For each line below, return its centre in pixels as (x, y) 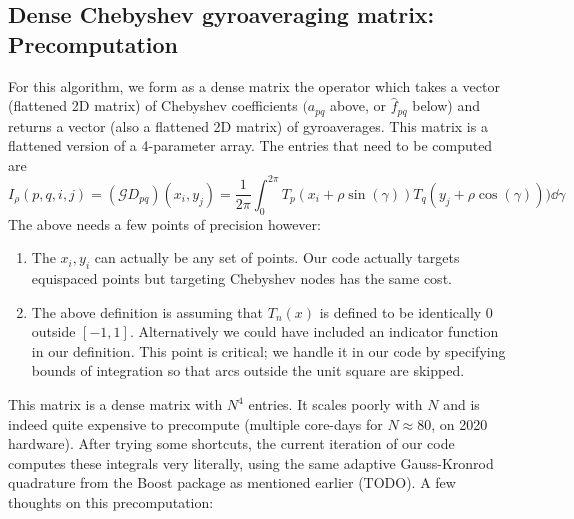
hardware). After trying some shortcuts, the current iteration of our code (231, 443)
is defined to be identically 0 (406, 311)
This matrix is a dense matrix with (115, 404)
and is (461, 404)
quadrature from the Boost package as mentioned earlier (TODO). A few (232, 482)
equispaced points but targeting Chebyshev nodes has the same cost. (241, 278)
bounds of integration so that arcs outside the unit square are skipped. (248, 370)
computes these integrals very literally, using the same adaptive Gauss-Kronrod (251, 462)
